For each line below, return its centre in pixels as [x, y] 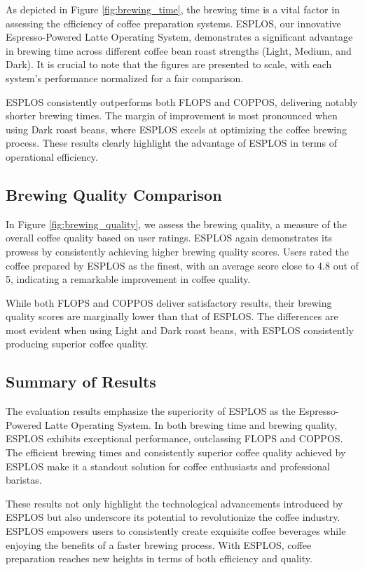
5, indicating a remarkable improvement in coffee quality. [128, 279]
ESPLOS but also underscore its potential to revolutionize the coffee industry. [173, 517]
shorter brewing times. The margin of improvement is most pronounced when [172, 115]
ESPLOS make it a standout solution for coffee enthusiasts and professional [168, 466]
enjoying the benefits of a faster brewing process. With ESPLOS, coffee [159, 544]
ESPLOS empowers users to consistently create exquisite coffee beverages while [176, 531]
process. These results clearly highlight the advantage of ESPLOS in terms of [171, 143]
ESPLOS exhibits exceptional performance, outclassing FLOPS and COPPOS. [174, 438]
